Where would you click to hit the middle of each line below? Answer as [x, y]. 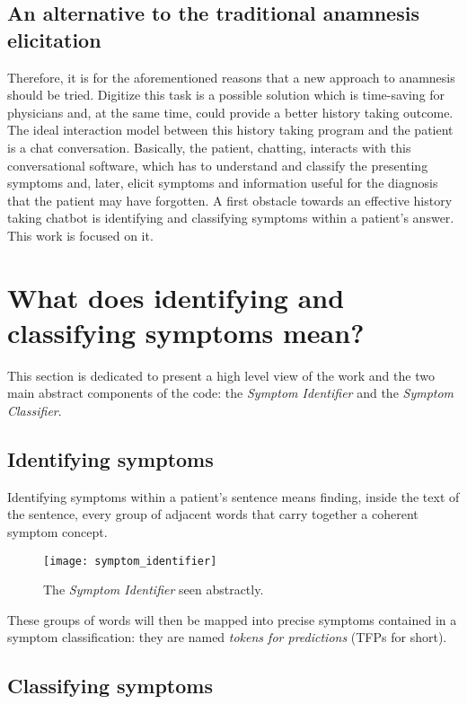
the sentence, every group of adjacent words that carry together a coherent [213, 514]
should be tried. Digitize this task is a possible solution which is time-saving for [226, 95]
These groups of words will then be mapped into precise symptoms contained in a [232, 619]
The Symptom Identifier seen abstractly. [154, 590]
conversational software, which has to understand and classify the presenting [218, 165]
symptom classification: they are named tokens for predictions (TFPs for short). [227, 637]
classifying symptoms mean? [186, 332]
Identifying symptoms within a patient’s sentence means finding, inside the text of [233, 496]
